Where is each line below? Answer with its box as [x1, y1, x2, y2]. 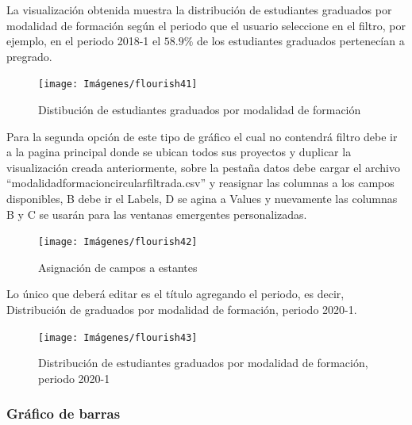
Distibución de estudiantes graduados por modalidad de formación [38, 101, 361, 118]
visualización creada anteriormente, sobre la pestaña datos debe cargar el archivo [6, 159, 401, 175]
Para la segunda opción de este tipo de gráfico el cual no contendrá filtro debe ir [6, 128, 398, 144]
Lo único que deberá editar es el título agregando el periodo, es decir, [6, 285, 345, 302]
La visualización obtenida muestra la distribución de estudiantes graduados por [6, 2, 392, 17]
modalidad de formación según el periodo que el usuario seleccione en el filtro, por [6, 17, 406, 33]
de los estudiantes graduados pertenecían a [196, 33, 405, 49]
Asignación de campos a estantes [38, 258, 198, 275]
